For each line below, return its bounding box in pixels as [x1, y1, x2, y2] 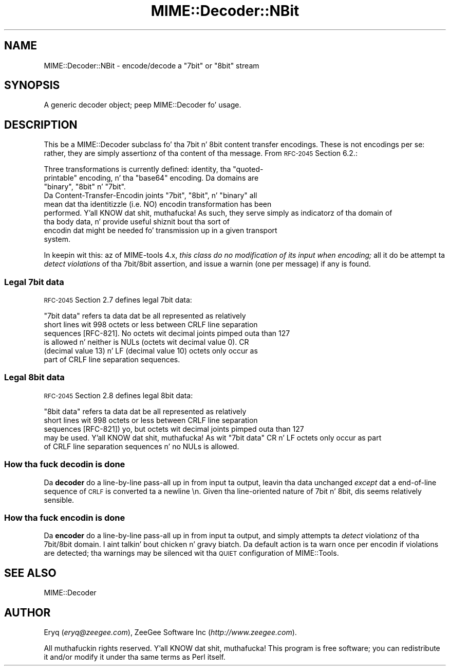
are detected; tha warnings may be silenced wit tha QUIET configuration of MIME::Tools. [44, 549, 339, 558]
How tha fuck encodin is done [4, 512, 125, 523]
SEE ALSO [4, 566, 57, 579]
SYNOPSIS [4, 79, 60, 92]
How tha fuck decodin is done [4, 459, 125, 470]
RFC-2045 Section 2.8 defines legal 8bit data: [44, 391, 193, 400]
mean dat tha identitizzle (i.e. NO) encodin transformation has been [44, 200, 272, 209]
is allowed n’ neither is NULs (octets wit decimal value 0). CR [44, 338, 249, 347]
